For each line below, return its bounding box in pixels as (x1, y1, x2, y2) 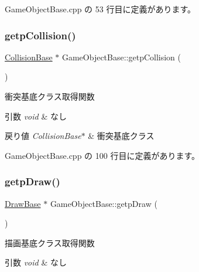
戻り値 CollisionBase (5, 130, 81, 142)
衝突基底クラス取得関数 (5, 90, 95, 102)
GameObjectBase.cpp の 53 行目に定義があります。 (5, 3, 196, 15)
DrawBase (5, 197, 41, 209)
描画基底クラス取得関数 (5, 236, 95, 249)
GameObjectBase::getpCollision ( (61, 50, 181, 63)
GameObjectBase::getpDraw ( (50, 197, 157, 209)
